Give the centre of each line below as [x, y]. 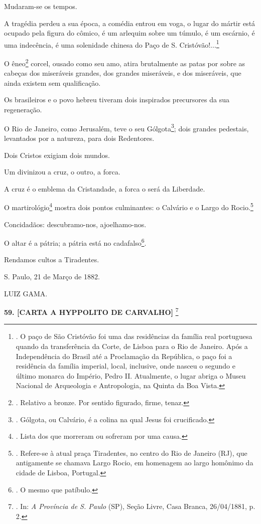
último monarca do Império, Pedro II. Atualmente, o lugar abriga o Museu [131, 375]
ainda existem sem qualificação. [52, 82]
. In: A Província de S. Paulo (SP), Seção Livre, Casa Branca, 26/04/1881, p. [136, 506]
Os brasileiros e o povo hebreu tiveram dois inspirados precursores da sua [117, 100]
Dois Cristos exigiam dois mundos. [57, 155]
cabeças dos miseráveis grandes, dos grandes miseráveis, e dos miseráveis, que [123, 73]
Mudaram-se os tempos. [41, 6]
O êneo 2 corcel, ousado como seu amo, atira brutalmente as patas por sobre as [125, 62]
